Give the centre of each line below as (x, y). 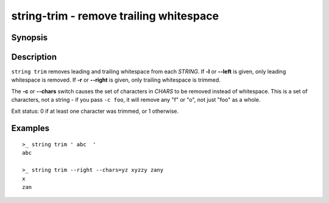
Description (34, 57)
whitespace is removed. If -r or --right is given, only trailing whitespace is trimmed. (116, 80)
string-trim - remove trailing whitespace (115, 16)
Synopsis (30, 37)
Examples (30, 128)
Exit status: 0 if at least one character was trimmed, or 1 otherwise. (95, 111)
